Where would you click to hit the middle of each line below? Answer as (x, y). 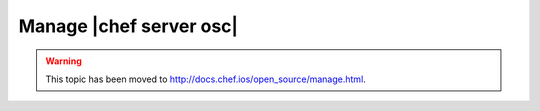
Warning (63, 61)
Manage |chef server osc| (128, 26)
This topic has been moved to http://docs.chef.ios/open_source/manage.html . (206, 79)
